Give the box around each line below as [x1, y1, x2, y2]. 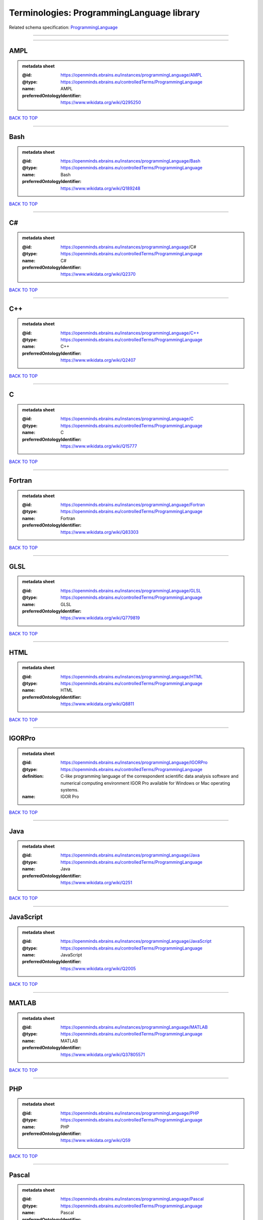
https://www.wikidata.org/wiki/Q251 [60, 880, 132, 886]
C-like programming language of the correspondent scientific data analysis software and [60, 773, 239, 779]
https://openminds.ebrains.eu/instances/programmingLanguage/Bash [60, 158, 201, 164]
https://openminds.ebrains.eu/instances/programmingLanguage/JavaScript [60, 938, 212, 944]
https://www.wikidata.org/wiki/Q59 [60, 1138, 131, 1143]
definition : [22, 773, 44, 779]
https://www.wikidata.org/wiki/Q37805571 [60, 1052, 145, 1057]
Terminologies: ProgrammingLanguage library [9, 7, 200, 18]
